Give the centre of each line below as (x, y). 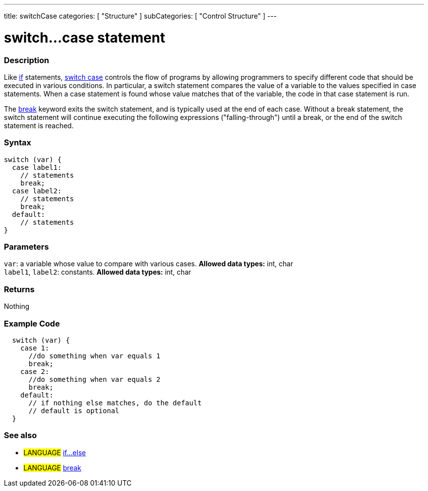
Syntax (18, 143)
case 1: (35, 348)
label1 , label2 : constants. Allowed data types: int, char (98, 272)
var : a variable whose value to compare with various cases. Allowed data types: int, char (149, 264)
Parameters (26, 247)
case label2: (37, 191)
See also (21, 435)
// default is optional (74, 410)
